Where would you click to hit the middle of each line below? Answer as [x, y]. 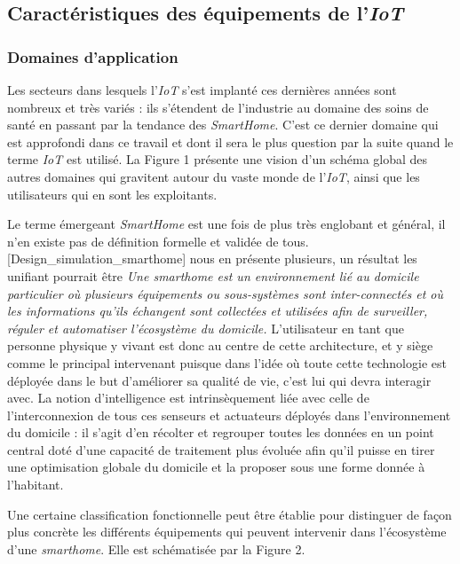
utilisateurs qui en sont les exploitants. [112, 194]
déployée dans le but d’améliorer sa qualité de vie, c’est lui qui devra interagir [219, 380]
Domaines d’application [93, 56]
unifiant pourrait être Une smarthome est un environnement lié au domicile [213, 275]
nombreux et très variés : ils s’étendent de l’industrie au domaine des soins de [218, 107]
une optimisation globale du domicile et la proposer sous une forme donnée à [216, 467]
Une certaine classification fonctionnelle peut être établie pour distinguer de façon [230, 514]
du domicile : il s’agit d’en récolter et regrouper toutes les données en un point [221, 432]
